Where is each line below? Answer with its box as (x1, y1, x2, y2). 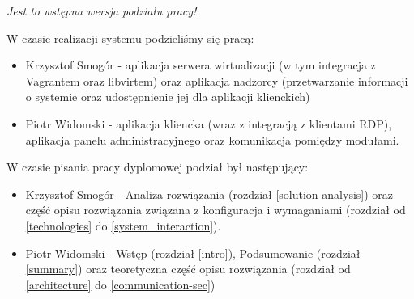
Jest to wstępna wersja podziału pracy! (6, 2, 197, 19)
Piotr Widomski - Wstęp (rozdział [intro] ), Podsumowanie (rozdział (25, 244, 361, 261)
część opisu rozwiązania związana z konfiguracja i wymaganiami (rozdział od (25, 201, 406, 218)
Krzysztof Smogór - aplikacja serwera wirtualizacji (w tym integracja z (25, 57, 376, 74)
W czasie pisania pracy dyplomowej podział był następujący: (6, 158, 309, 175)
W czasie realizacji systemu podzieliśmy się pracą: (6, 29, 254, 46)
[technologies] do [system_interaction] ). (25, 217, 221, 234)
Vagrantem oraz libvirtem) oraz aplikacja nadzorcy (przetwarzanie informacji (25, 72, 408, 89)
